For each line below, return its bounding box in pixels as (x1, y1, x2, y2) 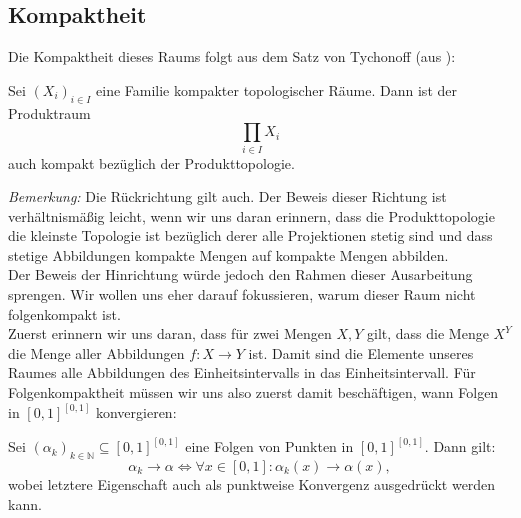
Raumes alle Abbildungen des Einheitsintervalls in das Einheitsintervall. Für (8, 362, 476, 383)
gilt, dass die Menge (367, 323, 489, 344)
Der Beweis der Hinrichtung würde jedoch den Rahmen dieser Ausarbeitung (8, 264, 473, 285)
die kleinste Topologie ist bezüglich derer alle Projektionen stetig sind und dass (8, 225, 493, 246)
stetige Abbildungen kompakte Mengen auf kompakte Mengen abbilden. (8, 244, 449, 265)
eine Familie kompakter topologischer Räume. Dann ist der (96, 79, 457, 100)
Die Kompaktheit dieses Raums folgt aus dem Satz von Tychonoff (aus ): (8, 46, 456, 67)
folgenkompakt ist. (8, 303, 121, 324)
